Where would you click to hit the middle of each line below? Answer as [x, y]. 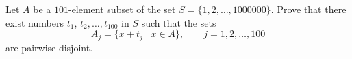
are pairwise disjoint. [49, 47]
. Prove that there [309, 9]
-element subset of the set [122, 9]
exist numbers [35, 22]
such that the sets [179, 22]
